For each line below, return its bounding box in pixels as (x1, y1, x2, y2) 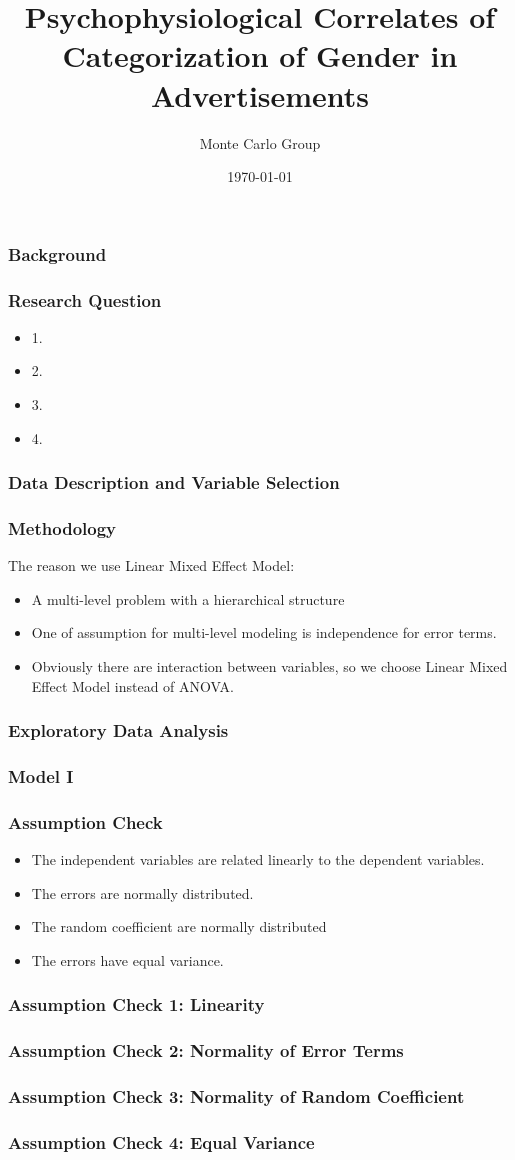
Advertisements (150, 74, 370, 115)
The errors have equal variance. (31, 949, 224, 970)
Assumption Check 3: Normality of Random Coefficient (8, 1084, 465, 1109)
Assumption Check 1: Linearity (8, 992, 265, 1017)
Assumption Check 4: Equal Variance (8, 1129, 315, 1154)
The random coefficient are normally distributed (31, 916, 327, 937)
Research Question (8, 287, 162, 312)
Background (8, 241, 107, 266)
